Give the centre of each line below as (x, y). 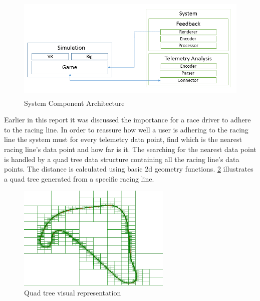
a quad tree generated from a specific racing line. (79, 178)
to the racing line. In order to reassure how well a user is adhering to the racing (126, 129)
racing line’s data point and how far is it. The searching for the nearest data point (130, 149)
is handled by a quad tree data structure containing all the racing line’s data (122, 159)
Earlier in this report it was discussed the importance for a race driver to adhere (127, 120)
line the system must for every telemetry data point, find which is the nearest (123, 139)
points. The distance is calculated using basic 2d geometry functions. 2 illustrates (129, 169)
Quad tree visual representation (73, 292)
